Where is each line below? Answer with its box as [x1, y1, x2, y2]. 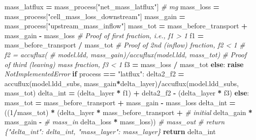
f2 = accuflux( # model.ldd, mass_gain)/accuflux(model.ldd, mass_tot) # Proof [4, 49, 247, 59]
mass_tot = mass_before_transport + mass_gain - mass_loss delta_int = [4, 97, 236, 107]
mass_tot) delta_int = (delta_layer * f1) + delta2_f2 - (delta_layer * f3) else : [4, 88, 249, 98]
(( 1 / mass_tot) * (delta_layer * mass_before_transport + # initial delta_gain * [4, 107, 253, 117]
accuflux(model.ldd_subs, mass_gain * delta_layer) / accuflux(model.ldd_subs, [4, 78, 239, 88]
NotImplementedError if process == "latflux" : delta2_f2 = [4, 69, 185, 79]
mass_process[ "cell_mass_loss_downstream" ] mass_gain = [4, 11, 186, 21]
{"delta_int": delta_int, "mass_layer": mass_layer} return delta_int [4, 126, 216, 136]
